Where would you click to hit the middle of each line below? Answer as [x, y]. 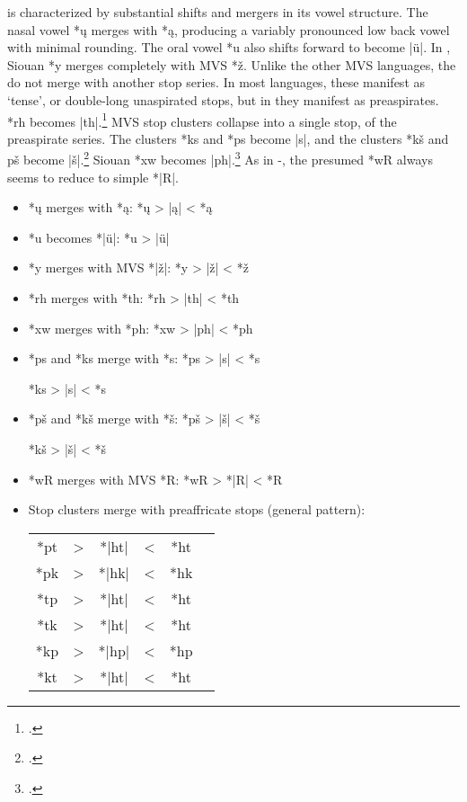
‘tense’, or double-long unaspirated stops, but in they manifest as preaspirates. [223, 99]
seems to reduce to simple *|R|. [93, 177]
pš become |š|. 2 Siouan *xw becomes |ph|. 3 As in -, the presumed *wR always [220, 158]
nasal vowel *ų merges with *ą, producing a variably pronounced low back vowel [229, 29]
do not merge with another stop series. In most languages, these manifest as [216, 82]
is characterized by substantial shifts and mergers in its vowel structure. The [218, 12]
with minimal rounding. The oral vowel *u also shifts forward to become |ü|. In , [229, 47]
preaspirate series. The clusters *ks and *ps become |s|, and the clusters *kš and [228, 138]
